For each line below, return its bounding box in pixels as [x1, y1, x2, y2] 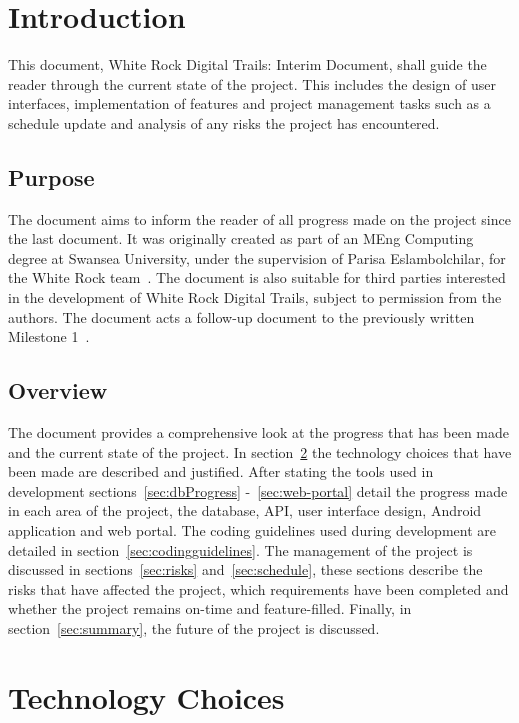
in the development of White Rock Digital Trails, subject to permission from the [8, 287, 502, 308]
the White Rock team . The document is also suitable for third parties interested [8, 267, 506, 288]
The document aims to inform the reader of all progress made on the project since [8, 208, 511, 229]
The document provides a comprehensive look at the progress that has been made [8, 422, 510, 443]
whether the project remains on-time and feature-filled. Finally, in [8, 598, 412, 619]
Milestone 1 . [8, 326, 90, 347]
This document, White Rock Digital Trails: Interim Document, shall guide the [8, 54, 487, 75]
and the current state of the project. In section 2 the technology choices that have [8, 441, 512, 462]
